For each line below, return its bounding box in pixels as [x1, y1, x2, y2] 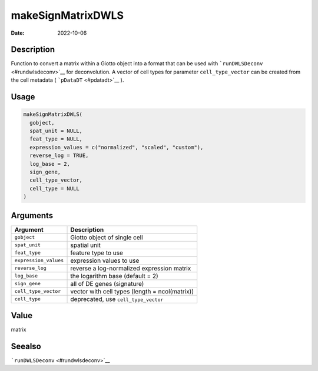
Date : [11, 29, 25, 36]
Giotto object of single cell [70, 233, 144, 241]
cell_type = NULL [29, 185, 79, 192]
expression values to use [70, 256, 140, 265]
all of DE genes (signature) [70, 279, 144, 288]
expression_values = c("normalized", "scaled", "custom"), [29, 144, 204, 151]
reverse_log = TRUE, [29, 152, 89, 159]
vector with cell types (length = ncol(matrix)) [70, 287, 194, 295]
